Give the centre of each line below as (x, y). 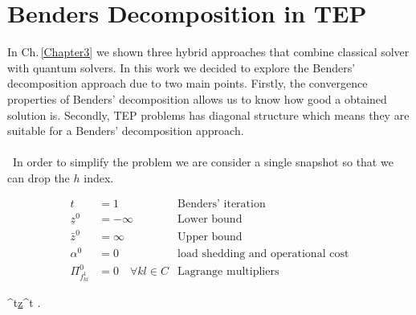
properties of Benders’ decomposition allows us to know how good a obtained (197, 98)
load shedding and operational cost (263, 254)
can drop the (39, 177)
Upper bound (210, 237)
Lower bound (210, 219)
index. (99, 177)
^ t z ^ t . (24, 302)
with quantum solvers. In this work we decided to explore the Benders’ (181, 67)
